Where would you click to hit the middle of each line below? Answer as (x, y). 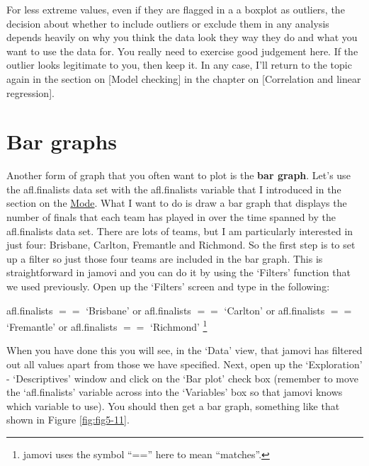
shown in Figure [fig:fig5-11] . (68, 420)
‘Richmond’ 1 (179, 325)
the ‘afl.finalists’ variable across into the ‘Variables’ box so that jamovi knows (175, 392)
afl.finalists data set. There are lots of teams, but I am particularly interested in (180, 231)
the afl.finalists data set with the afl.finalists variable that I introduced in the (174, 189)
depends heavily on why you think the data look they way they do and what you (182, 37)
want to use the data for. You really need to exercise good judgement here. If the (182, 51)
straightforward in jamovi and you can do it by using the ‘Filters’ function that (178, 272)
